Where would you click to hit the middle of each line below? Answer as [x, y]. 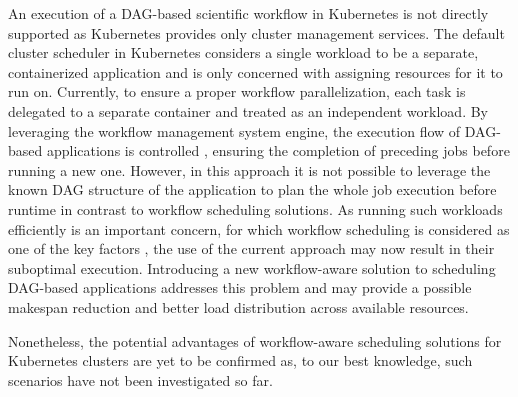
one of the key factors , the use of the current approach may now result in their [251, 248]
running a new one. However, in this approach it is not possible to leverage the [249, 169]
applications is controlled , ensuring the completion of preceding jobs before [278, 150]
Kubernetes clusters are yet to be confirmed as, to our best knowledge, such [240, 360]
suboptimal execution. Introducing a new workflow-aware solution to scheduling [252, 267]
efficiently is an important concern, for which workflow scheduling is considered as [259, 228]
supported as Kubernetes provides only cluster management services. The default [256, 32]
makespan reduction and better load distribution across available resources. [238, 306]
